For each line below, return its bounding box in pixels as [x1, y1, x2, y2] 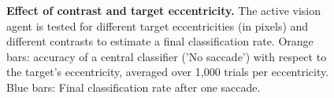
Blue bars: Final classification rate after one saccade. [6, 78, 261, 95]
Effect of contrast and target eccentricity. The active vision [6, 2, 321, 18]
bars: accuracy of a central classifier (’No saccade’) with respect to [6, 48, 327, 64]
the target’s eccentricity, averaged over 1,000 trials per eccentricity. [6, 64, 329, 80]
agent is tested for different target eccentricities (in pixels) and [6, 17, 309, 34]
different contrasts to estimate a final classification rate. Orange [6, 33, 314, 49]
